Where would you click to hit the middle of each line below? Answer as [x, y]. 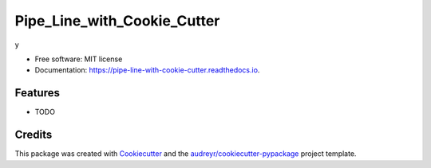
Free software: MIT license [79, 59]
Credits [34, 135]
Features [37, 93]
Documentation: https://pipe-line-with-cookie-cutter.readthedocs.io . [147, 70]
